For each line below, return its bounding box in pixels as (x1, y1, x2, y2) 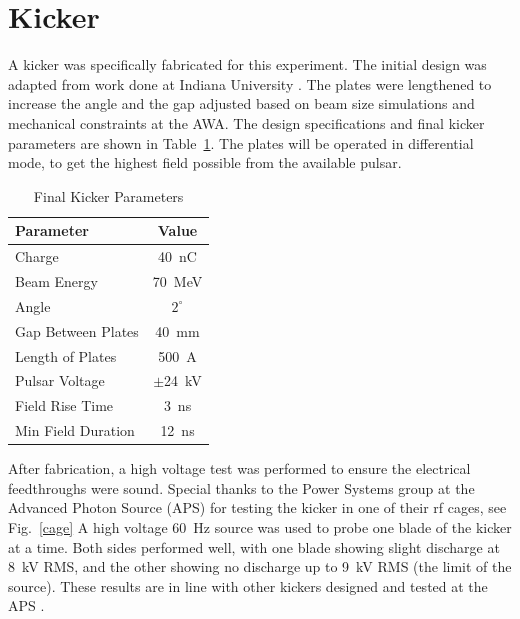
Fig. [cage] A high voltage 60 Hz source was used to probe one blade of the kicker (8, 516, 512, 537)
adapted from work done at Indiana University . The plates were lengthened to (8, 73, 492, 94)
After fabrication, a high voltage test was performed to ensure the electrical (8, 458, 471, 479)
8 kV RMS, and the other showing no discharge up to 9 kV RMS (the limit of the (8, 556, 512, 577)
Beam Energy (15, 270, 98, 291)
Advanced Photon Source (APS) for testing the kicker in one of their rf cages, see (8, 497, 507, 518)
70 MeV (152, 270, 203, 291)
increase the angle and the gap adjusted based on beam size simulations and (8, 93, 475, 114)
